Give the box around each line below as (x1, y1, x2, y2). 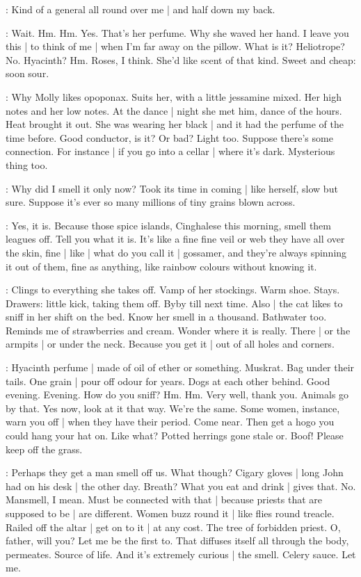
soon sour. (6, 66, 49, 81)
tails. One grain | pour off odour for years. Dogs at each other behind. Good (6, 373, 330, 388)
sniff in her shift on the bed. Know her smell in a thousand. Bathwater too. (6, 309, 327, 324)
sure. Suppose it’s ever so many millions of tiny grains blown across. (6, 195, 296, 209)
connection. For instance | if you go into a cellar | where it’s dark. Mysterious (6, 144, 335, 159)
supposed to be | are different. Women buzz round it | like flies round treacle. (6, 506, 335, 520)
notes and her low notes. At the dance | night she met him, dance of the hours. (6, 103, 342, 117)
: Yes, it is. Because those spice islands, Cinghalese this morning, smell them (6, 218, 331, 232)
